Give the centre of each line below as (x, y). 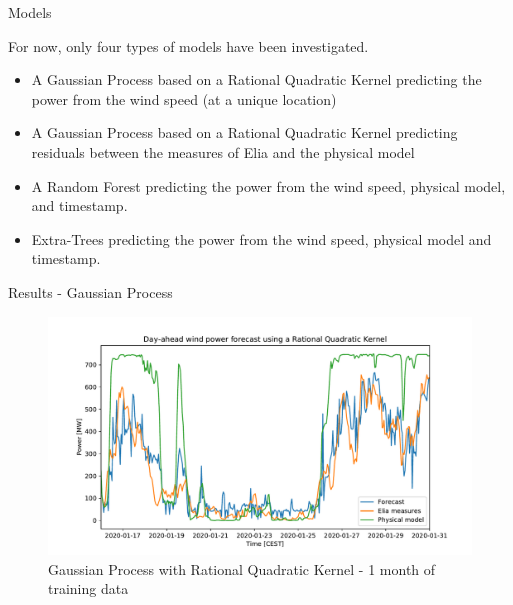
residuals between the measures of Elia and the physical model (223, 151)
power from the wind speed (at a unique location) (184, 98)
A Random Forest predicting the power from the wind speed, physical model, (268, 185)
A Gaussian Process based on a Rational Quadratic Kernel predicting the (256, 79)
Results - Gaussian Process (90, 291)
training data (88, 588)
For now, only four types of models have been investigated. (188, 45)
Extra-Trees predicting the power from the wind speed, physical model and (261, 238)
